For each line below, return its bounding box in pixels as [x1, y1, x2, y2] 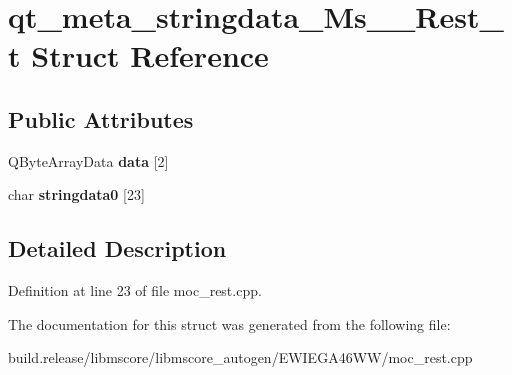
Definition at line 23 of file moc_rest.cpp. [8, 280, 262, 301]
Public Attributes [8, 103, 194, 134]
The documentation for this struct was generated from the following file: [8, 313, 451, 334]
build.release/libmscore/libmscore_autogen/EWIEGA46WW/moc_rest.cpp [8, 347, 473, 368]
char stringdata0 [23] [8, 184, 145, 205]
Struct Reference [31, 35, 269, 76]
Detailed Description [8, 233, 227, 264]
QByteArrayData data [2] [8, 150, 169, 171]
